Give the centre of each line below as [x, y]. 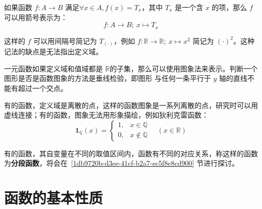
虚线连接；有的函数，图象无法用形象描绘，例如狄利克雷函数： [106, 115]
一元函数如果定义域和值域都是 [53, 68]
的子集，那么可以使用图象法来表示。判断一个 [184, 68]
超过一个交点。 [43, 88]
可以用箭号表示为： [36, 17]
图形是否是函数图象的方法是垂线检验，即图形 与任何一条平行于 [108, 78]
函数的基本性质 [54, 198]
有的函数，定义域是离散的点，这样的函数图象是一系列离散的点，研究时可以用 [131, 105]
